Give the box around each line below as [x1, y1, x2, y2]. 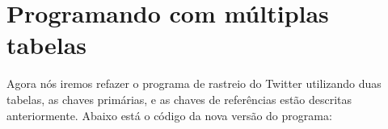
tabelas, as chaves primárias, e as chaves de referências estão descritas [6, 90, 352, 107]
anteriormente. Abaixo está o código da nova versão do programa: [6, 106, 332, 123]
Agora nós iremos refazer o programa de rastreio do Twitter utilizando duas [6, 75, 382, 92]
